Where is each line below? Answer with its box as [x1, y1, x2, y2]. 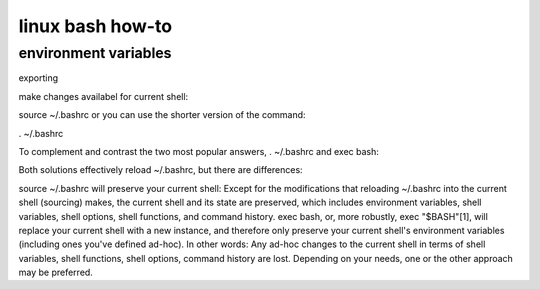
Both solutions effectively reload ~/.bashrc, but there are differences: [18, 164, 304, 176]
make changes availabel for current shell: [18, 90, 189, 102]
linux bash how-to [18, 15, 173, 37]
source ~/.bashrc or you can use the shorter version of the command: [18, 109, 306, 121]
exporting [18, 72, 59, 84]
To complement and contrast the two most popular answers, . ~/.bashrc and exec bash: [18, 145, 379, 157]
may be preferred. [18, 266, 94, 279]
